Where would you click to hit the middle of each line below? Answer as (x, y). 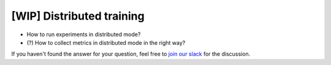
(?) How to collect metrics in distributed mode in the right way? (106, 42)
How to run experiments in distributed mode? (84, 34)
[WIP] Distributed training (78, 16)
